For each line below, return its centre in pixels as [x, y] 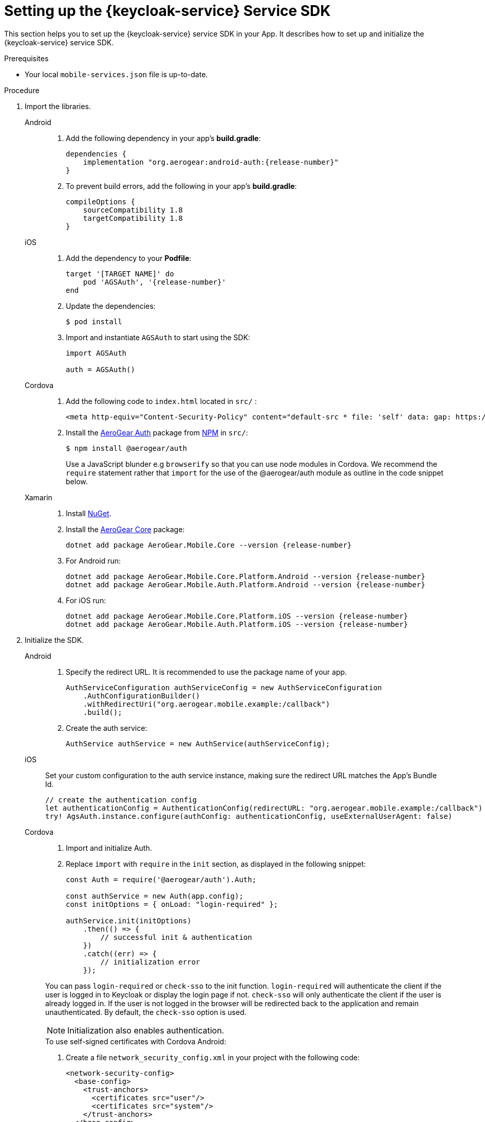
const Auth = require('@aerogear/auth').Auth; [161, 879]
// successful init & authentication [176, 937]
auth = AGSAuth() [100, 369]
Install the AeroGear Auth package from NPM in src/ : [157, 432]
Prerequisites [26, 58]
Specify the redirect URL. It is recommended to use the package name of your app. [207, 672]
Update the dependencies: [111, 306]
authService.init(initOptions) [129, 921]
